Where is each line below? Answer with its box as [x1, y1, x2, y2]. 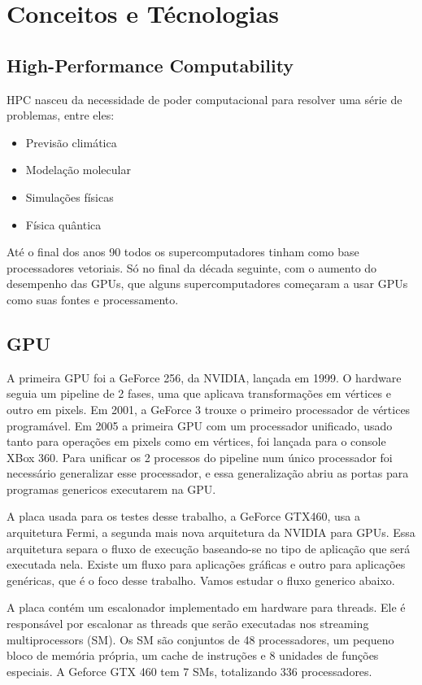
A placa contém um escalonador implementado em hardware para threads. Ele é [7, 599, 406, 616]
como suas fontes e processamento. [7, 290, 179, 308]
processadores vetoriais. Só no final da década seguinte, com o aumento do [7, 259, 377, 276]
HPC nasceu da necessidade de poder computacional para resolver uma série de [7, 90, 402, 107]
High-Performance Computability [7, 52, 294, 77]
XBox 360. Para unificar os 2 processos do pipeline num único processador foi [7, 448, 393, 465]
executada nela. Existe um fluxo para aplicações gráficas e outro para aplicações [7, 556, 406, 573]
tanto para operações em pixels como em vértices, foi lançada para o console [7, 433, 386, 450]
